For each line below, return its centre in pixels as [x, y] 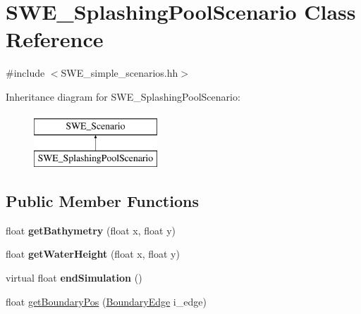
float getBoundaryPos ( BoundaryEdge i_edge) [106, 301]
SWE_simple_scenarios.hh [120, 73]
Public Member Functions [102, 201]
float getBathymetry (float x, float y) [91, 230]
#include [25, 73]
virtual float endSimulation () [74, 278]
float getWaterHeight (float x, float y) [93, 254]
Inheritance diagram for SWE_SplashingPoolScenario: [123, 96]
